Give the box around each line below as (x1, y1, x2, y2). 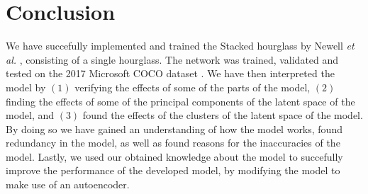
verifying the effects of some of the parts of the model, (74, 79, 311, 94)
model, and (6, 108, 55, 122)
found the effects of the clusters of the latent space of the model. (82, 108, 363, 122)
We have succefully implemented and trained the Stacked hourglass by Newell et (6, 38, 355, 53)
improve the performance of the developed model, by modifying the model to (6, 163, 340, 178)
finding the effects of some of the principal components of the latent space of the (6, 93, 355, 108)
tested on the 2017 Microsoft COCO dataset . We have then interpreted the (6, 66, 335, 81)
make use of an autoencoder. (6, 177, 130, 192)
